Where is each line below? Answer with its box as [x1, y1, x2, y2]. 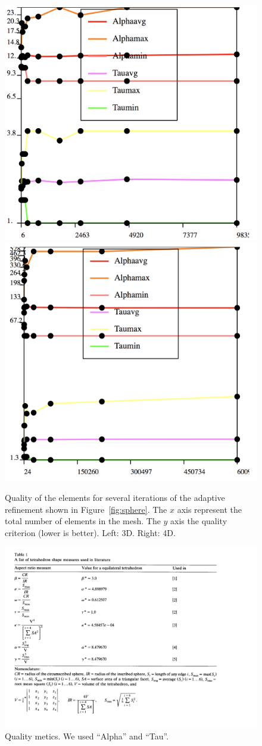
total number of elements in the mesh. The [5, 515, 161, 527]
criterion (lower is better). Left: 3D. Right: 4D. [5, 526, 176, 538]
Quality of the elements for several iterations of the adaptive [5, 491, 225, 503]
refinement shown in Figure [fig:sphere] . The [5, 503, 167, 515]
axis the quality [170, 515, 227, 527]
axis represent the [177, 503, 242, 515]
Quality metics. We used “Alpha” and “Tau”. [5, 730, 169, 742]
